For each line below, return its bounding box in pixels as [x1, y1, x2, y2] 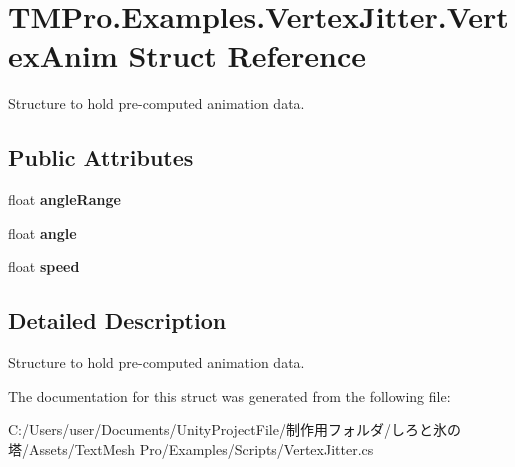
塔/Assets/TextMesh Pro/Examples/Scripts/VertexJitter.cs [8, 438, 374, 459]
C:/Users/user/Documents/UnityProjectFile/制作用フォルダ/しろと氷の [8, 419, 461, 440]
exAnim [8, 35, 118, 76]
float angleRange [8, 189, 121, 210]
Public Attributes [8, 142, 194, 173]
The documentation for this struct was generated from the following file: [8, 385, 451, 406]
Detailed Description [8, 305, 227, 336]
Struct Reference [128, 35, 367, 76]
